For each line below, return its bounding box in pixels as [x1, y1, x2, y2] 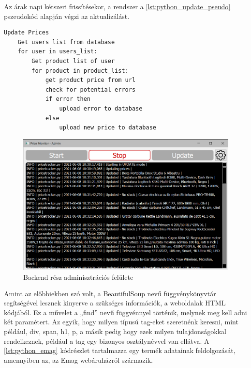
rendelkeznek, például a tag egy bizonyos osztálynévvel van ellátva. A [4, 336, 209, 346]
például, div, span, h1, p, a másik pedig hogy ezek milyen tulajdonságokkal [4, 326, 226, 336]
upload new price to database [59, 124, 156, 131]
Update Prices [4, 29, 49, 36]
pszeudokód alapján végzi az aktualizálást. [4, 11, 130, 21]
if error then [45, 96, 90, 103]
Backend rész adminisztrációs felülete [23, 272, 133, 282]
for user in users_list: [17, 48, 98, 55]
